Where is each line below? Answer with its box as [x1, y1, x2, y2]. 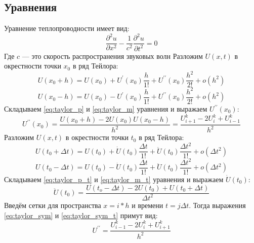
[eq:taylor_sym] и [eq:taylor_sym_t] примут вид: [4, 210, 158, 220]
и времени [132, 199, 163, 210]
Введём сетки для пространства [4, 199, 101, 210]
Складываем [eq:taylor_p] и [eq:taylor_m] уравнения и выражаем [4, 103, 207, 114]
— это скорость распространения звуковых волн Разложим [22, 50, 203, 61]
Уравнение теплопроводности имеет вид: [4, 23, 130, 33]
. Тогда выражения [189, 199, 246, 210]
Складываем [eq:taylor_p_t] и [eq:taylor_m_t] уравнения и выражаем [4, 173, 224, 184]
